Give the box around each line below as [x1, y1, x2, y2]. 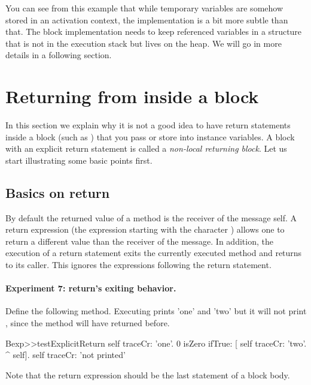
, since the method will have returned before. [5, 317, 170, 329]
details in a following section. [5, 49, 112, 61]
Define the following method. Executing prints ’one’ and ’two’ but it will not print [5, 305, 307, 317]
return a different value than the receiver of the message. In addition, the [5, 234, 273, 247]
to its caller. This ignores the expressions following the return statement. [5, 258, 272, 271]
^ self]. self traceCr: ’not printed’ [5, 348, 126, 361]
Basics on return [5, 183, 110, 201]
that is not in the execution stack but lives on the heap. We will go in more [5, 37, 282, 49]
